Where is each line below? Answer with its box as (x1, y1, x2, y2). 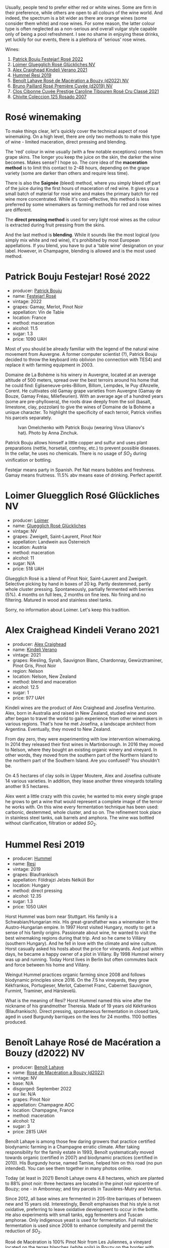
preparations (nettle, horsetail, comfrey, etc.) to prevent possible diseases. (5, 445, 160, 451)
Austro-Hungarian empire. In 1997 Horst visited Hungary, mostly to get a (5, 925, 155, 931)
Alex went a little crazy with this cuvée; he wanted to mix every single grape (5, 793, 163, 799)
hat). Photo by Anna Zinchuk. (18, 430, 79, 436)
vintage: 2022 (12, 298, 42, 304)
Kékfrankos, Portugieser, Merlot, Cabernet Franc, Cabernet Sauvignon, (5, 983, 153, 989)
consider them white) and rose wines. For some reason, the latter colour (5, 20, 155, 26)
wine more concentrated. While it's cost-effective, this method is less (5, 196, 150, 202)
